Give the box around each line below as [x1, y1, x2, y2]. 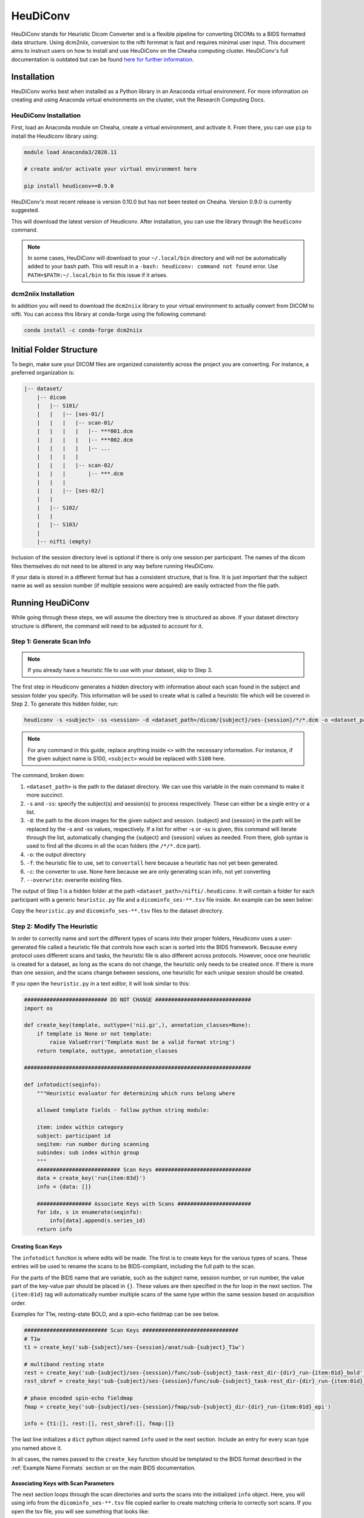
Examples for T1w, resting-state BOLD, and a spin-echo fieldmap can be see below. [11, 1310, 220, 1318]
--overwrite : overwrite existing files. [26, 876, 123, 883]
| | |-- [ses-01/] [36, 410, 104, 418]
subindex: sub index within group [36, 1149, 140, 1156]
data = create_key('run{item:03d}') [36, 1175, 146, 1182]
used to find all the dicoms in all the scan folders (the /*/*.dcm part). [26, 842, 201, 849]
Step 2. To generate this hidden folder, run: [11, 700, 119, 707]
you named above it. [11, 1444, 62, 1451]
